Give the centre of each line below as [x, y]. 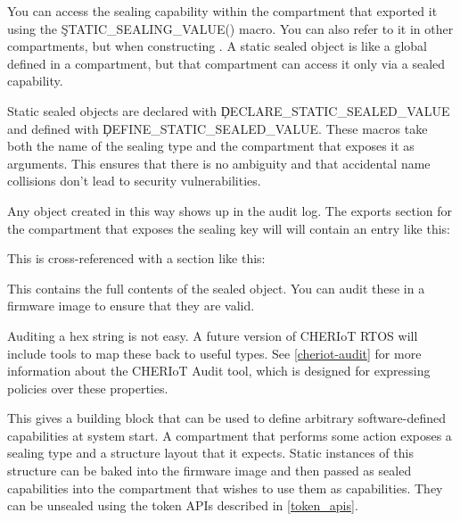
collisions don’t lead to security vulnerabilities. [134, 181]
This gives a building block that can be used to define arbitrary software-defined [227, 418]
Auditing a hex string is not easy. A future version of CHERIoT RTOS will [213, 335]
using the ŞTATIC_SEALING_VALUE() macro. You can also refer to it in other [230, 28]
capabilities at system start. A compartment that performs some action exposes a [230, 435]
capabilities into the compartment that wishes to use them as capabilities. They [225, 488]
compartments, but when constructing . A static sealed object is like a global [217, 46]
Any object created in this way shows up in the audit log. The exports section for [230, 210]
